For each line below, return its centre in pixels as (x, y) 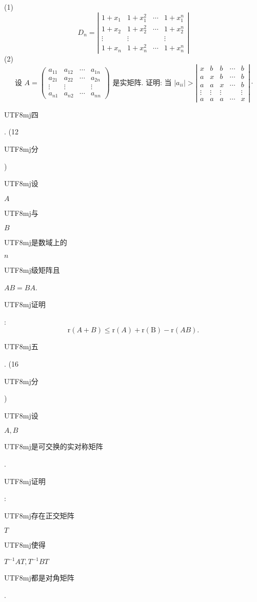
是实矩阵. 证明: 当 (142, 83)
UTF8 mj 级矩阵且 (32, 269)
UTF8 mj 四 (21, 114)
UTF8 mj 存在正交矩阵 (39, 515)
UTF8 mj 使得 (25, 545)
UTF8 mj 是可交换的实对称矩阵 (54, 446)
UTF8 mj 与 (21, 213)
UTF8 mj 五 (21, 346)
